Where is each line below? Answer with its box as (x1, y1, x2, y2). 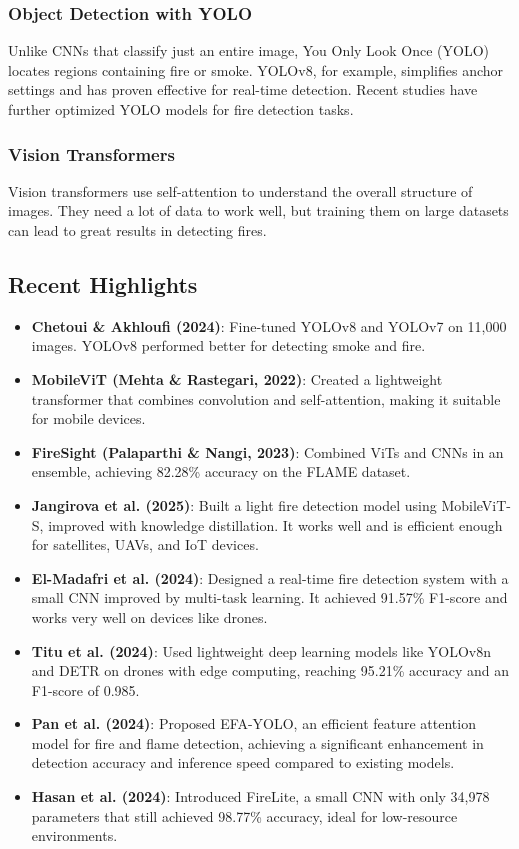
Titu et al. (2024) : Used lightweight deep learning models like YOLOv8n (31, 640, 492, 661)
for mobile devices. (31, 408, 146, 429)
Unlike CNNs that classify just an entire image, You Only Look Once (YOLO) (8, 40, 490, 61)
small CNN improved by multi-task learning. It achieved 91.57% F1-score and (31, 587, 508, 608)
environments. (31, 825, 118, 846)
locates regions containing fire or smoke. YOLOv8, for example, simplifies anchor (8, 59, 504, 80)
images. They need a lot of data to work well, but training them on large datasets (8, 200, 509, 221)
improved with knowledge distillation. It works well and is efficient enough (48, 514, 503, 535)
